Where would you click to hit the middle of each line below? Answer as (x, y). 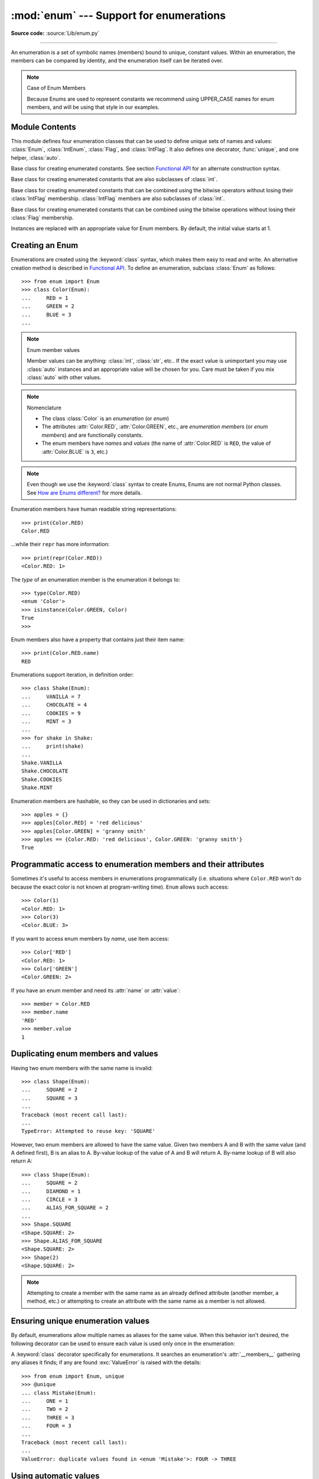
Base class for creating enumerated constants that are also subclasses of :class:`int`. (114, 179)
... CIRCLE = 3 (50, 1200)
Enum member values (53, 350)
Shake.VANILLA (42, 763)
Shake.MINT (37, 788)
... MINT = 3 (46, 721)
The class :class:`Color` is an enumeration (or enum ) (105, 419)
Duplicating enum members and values (85, 1054)
